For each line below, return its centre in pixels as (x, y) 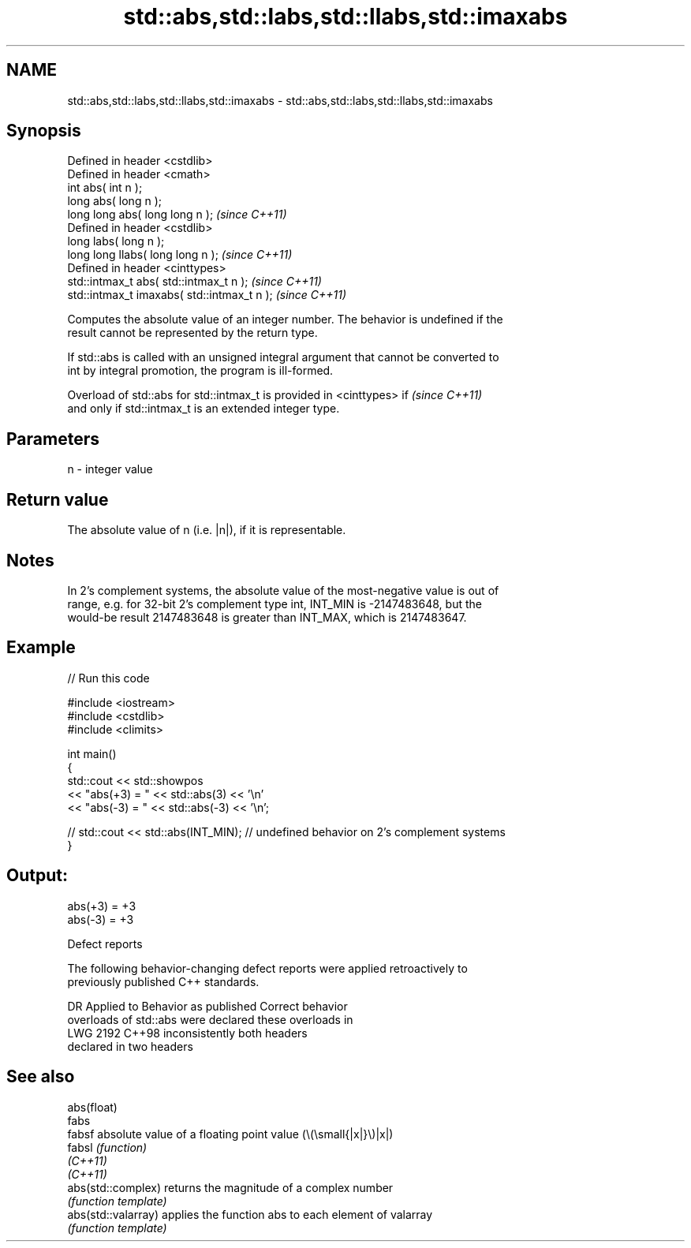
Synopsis (44, 131)
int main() (92, 753)
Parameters (53, 439)
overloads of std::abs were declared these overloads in (210, 1019)
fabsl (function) (107, 1147)
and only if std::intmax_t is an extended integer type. (204, 409)
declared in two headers (130, 1046)
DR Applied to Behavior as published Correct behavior (207, 1006)
